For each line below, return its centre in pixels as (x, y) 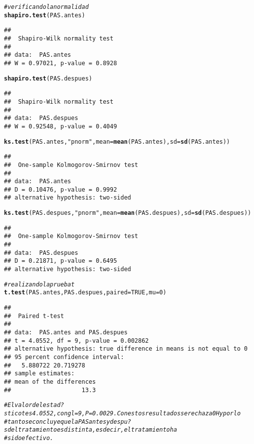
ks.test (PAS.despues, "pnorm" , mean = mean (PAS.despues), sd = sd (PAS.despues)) (128, 213)
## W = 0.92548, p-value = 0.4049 (61, 126)
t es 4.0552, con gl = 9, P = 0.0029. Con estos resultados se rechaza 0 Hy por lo (131, 413)
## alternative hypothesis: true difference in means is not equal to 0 (126, 349)
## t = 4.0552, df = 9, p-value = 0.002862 (76, 341)
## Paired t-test (34, 316)
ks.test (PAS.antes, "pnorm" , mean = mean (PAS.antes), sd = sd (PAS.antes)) (117, 141)
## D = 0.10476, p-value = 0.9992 (61, 189)
